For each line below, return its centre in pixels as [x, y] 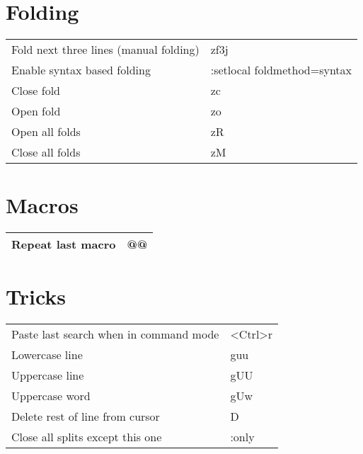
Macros [42, 205]
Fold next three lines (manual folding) [105, 50]
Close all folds [46, 152]
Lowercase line [47, 355]
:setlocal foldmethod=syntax [281, 70]
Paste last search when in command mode [115, 334]
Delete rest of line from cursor [86, 416]
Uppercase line [48, 375]
